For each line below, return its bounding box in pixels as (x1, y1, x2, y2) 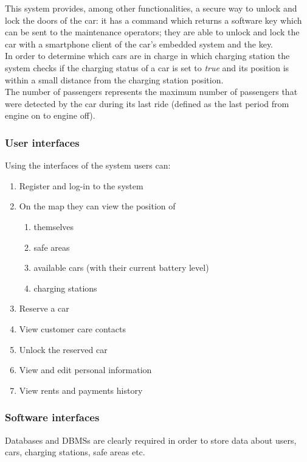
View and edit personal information (19, 363, 152, 376)
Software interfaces (5, 410, 100, 425)
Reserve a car (19, 302, 69, 315)
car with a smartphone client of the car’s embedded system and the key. (5, 37, 273, 50)
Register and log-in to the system (19, 179, 143, 192)
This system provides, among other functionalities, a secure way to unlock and (5, 2, 297, 14)
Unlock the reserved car (19, 343, 108, 355)
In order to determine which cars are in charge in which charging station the (5, 49, 290, 62)
